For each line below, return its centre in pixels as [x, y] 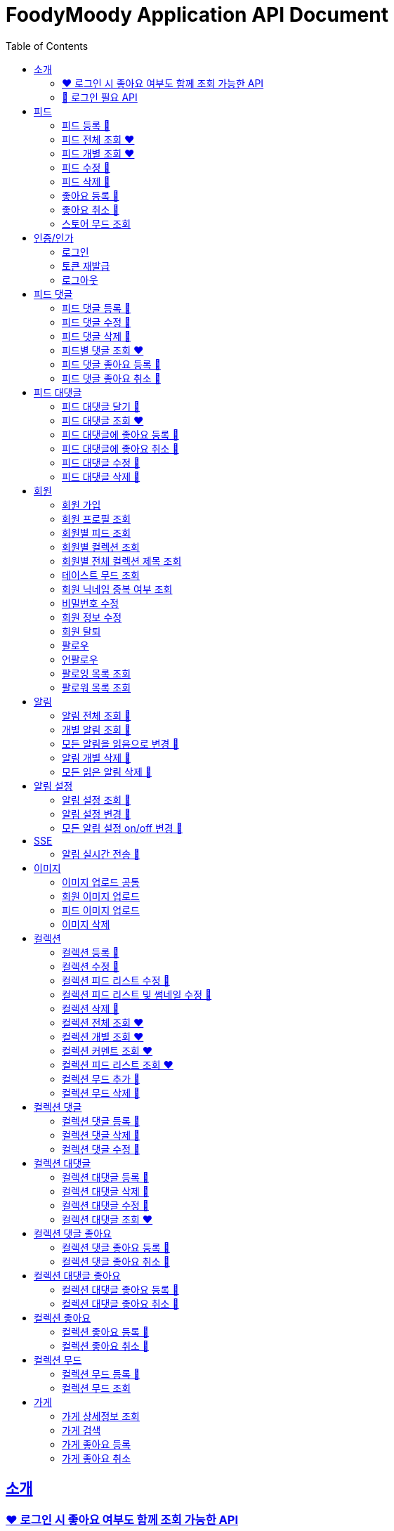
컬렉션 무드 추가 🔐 [101, 1079]
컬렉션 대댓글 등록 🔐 [106, 1177]
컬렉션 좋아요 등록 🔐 [106, 1331]
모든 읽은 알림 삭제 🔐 [107, 771]
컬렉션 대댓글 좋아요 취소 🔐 [120, 1303]
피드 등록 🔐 [86, 125]
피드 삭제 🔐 [86, 181]
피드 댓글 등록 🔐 [97, 308]
